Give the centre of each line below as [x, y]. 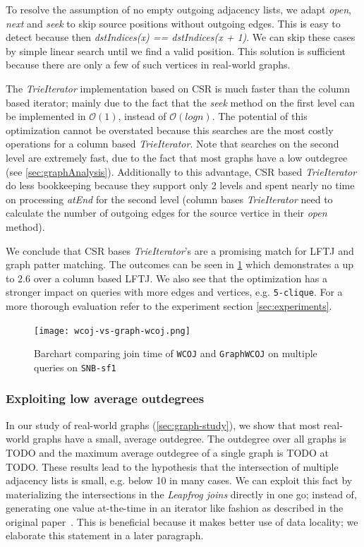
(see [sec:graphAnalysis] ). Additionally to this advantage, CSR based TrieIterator [181, 171]
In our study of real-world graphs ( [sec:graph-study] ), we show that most [163, 425]
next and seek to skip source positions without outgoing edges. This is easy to [173, 23]
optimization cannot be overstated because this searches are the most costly [170, 130]
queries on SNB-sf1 [75, 367]
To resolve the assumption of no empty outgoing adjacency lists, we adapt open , [178, 9]
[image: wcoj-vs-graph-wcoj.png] [112, 331]
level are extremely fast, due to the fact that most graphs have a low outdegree [177, 157]
